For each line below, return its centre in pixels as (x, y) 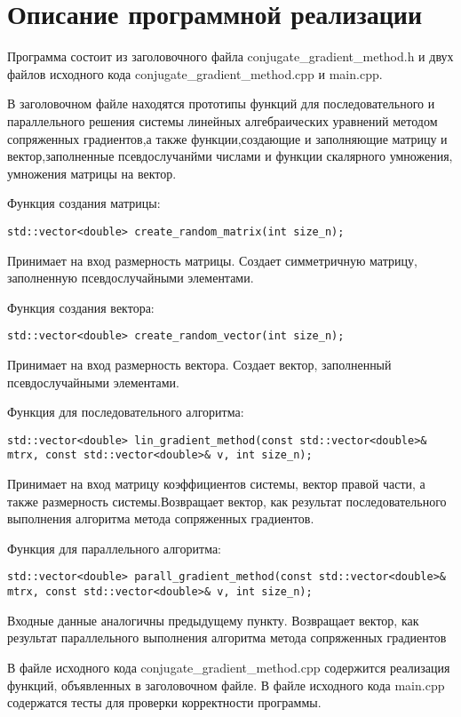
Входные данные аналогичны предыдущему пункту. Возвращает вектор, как (213, 620)
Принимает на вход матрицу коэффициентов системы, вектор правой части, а (216, 484)
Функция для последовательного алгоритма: (126, 412)
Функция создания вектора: (81, 307)
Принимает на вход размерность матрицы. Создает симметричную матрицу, (212, 260)
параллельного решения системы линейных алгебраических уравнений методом (223, 120)
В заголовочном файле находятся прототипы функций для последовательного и (221, 104)
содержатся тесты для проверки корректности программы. (164, 702)
